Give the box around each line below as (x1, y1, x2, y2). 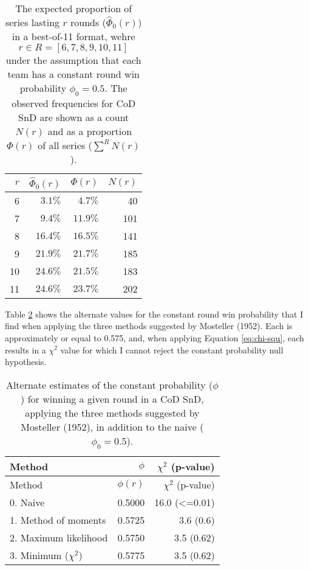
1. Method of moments (10, 512, 106, 527)
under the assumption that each (5, 53, 141, 67)
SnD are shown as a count (18, 110, 129, 125)
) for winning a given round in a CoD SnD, (21, 391, 204, 406)
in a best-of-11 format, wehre (12, 29, 135, 43)
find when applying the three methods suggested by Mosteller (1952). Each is (5, 319, 293, 332)
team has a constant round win (7, 67, 140, 81)
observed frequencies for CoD (12, 96, 136, 111)
